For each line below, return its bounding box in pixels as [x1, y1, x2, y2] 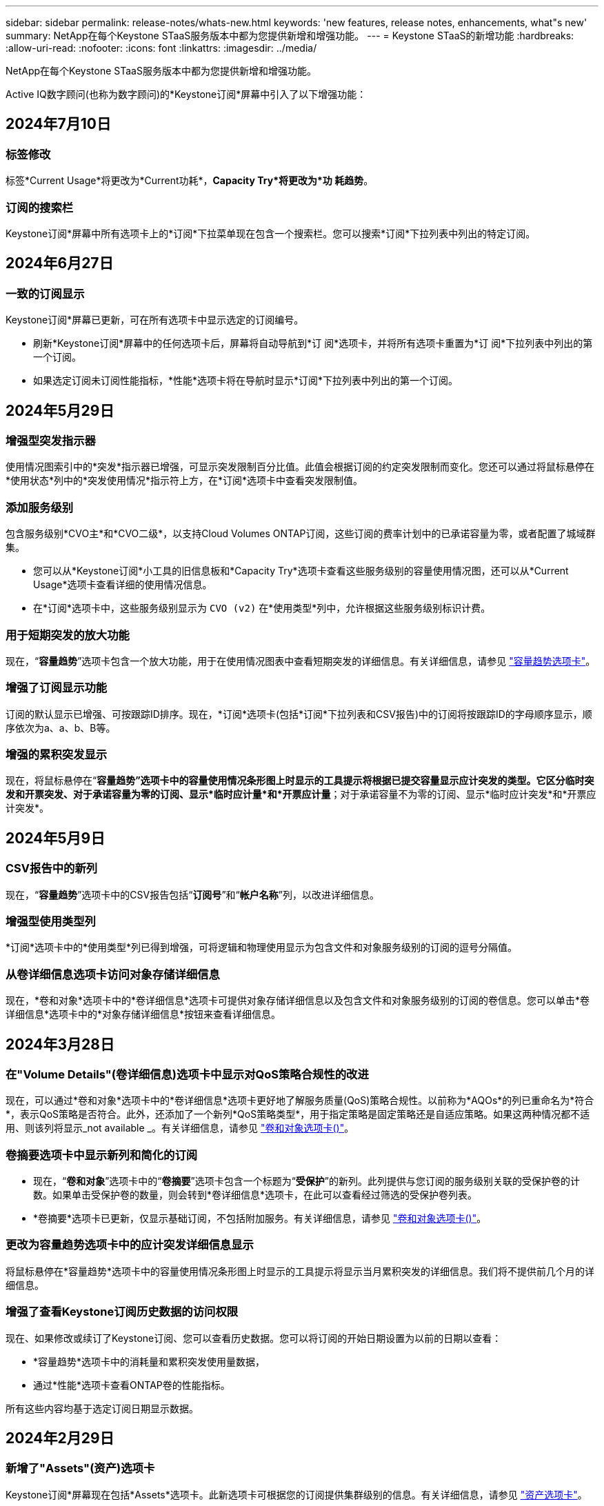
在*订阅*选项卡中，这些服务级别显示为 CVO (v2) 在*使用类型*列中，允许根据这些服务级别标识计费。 [33, 602, 491, 614]
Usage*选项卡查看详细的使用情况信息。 [33, 579, 212, 591]
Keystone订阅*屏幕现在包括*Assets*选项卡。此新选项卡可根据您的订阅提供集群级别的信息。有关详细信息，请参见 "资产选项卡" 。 [6, 1488, 587, 1500]
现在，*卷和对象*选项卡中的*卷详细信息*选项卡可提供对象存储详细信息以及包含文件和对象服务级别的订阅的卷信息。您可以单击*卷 [6, 994, 590, 1007]
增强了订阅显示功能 [6, 681, 108, 695]
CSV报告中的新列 [6, 861, 98, 876]
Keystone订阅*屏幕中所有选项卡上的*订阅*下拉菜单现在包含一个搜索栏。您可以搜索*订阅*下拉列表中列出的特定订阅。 [6, 227, 536, 239]
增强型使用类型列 [6, 914, 96, 928]
